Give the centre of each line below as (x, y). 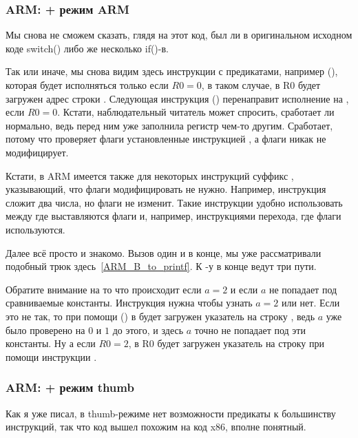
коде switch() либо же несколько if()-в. (87, 48)
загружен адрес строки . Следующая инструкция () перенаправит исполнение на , (177, 98)
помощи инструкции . (51, 356)
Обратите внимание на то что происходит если (104, 289)
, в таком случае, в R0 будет (261, 85)
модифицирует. (37, 152)
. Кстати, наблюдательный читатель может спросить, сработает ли (196, 112)
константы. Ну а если (51, 343)
